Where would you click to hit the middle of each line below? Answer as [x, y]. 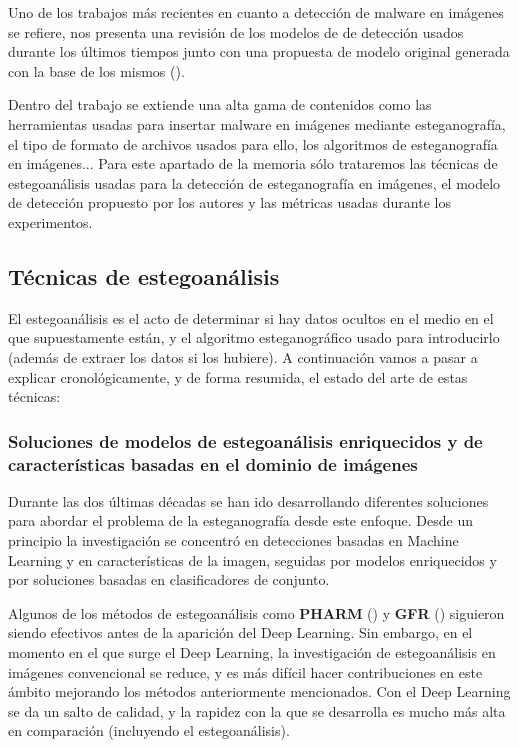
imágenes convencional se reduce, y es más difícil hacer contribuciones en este [245, 671]
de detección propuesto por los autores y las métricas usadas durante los [229, 202]
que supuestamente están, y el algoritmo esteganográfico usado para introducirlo [254, 337]
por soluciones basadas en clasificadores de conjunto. [169, 579]
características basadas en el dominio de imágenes [213, 463]
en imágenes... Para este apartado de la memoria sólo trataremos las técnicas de [253, 163]
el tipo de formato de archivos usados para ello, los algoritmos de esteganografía [253, 143]
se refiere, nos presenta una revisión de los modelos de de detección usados [236, 31]
